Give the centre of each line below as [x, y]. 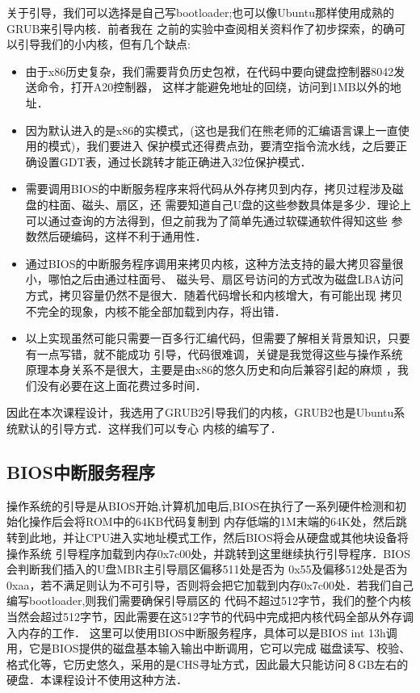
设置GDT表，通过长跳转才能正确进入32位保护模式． [174, 161]
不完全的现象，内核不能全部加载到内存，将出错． [155, 311]
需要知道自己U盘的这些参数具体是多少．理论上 [288, 204]
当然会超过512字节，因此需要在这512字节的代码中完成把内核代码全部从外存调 [210, 617]
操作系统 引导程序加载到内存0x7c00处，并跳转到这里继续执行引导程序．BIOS [208, 553]
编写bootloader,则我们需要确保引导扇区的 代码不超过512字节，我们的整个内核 [209, 601]
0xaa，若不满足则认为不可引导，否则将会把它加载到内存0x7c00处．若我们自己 [210, 584]
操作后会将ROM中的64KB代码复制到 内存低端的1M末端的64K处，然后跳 [218, 521]
